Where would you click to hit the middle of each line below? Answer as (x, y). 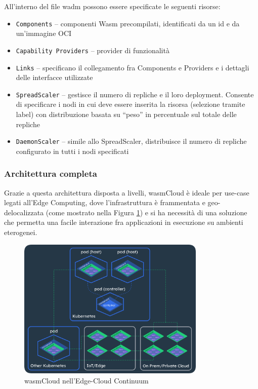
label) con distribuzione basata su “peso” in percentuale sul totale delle (126, 114)
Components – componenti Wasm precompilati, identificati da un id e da (128, 23)
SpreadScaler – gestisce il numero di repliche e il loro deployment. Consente (135, 94)
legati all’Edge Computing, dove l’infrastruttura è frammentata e (105, 202)
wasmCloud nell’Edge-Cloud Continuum (87, 380)
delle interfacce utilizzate (54, 77)
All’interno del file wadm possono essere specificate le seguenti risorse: (112, 6)
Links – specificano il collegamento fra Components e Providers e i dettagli (133, 67)
